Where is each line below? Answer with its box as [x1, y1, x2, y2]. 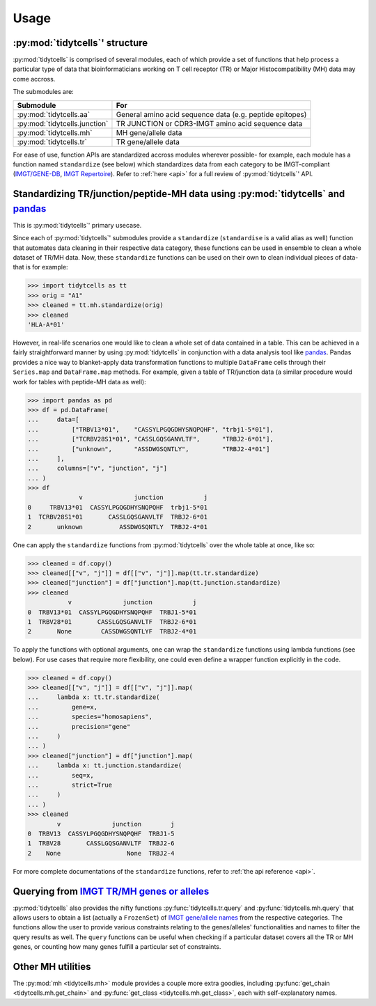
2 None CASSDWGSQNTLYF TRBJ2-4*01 [27, 627, 197, 636]
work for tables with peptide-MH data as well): [13, 377, 146, 386]
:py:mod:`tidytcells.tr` [17, 136, 87, 146]
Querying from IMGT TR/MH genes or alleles [13, 885, 210, 897]
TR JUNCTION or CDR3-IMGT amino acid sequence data [116, 118, 303, 128]
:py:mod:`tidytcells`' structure [13, 37, 148, 49]
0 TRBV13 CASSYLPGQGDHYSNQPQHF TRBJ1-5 [27, 829, 175, 838]
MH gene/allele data [116, 127, 182, 137]
